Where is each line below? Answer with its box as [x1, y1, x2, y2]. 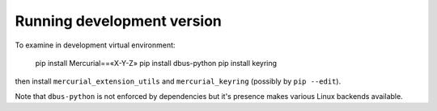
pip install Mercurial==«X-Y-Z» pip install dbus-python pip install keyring [35, 58, 278, 68]
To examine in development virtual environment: [15, 40, 176, 50]
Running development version [15, 12, 223, 30]
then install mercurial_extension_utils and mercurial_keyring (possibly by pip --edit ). [15, 76, 342, 86]
